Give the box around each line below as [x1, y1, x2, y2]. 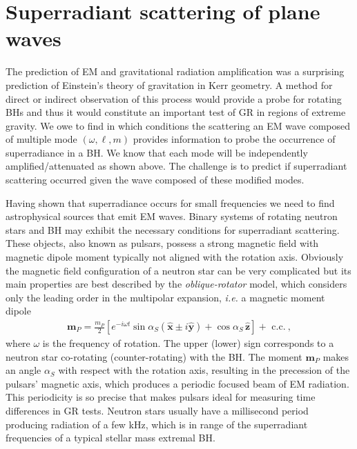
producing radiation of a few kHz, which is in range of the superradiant [6, 417, 308, 431]
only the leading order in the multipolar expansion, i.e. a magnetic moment [6, 290, 325, 304]
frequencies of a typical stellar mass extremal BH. [6, 430, 215, 445]
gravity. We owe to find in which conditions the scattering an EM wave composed [6, 118, 351, 132]
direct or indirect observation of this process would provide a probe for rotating [6, 91, 342, 106]
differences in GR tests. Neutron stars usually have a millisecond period [6, 403, 309, 417]
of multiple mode [6, 132, 77, 146]
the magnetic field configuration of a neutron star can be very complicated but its [6, 263, 351, 277]
